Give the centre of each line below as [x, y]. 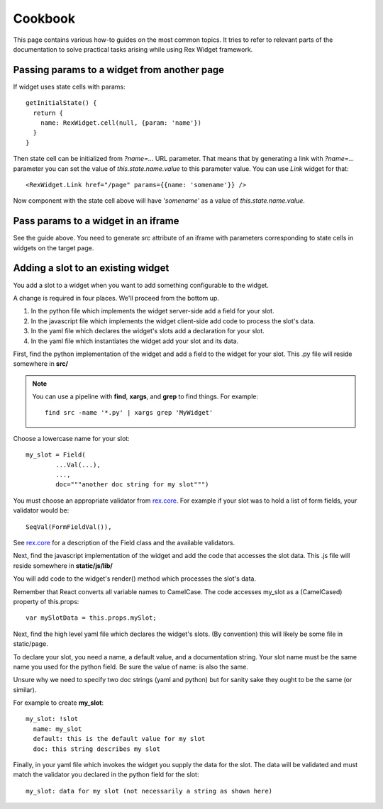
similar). [25, 690]
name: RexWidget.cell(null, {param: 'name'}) [121, 123]
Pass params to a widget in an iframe [96, 221]
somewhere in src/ [41, 364]
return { [48, 113]
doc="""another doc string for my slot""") [132, 485]
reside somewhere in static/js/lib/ [63, 565]
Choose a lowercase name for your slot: [72, 438]
